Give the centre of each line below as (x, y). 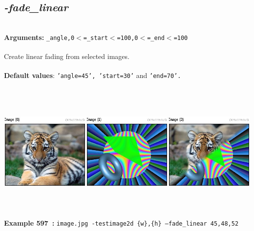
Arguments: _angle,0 (39, 37)
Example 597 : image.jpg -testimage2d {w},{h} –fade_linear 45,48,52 (121, 223)
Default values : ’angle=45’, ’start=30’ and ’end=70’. (93, 75)
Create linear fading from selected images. (67, 56)
